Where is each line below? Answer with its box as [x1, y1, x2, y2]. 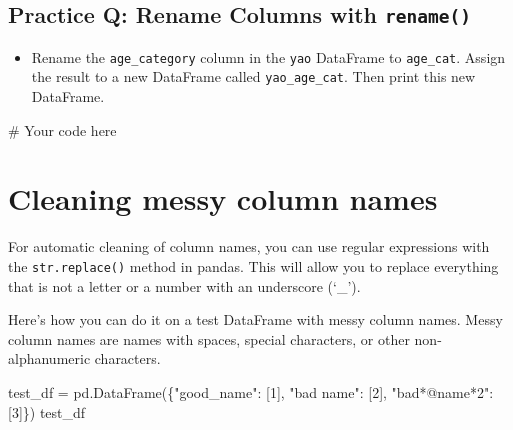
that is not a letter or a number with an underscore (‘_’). [8, 275, 361, 296]
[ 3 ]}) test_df [8, 401, 86, 422]
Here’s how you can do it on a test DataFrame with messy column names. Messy [8, 309, 503, 330]
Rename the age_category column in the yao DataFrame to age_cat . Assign [31, 46, 506, 67]
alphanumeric [8, 348, 91, 369]
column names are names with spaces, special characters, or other [8, 328, 410, 349]
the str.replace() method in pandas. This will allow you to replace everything [8, 256, 499, 276]
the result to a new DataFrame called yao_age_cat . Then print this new [31, 66, 476, 87]
